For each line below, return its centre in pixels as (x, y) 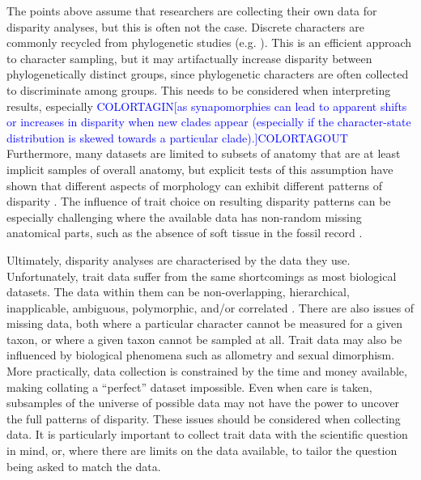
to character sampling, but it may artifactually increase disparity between (189, 58)
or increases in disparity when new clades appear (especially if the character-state (209, 122)
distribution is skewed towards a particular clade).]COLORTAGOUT (177, 137)
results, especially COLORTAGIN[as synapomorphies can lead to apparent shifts (207, 106)
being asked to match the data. (84, 466)
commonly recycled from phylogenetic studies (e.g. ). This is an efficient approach (209, 42)
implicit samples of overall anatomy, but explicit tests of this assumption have (200, 169)
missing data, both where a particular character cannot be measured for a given (204, 323)
